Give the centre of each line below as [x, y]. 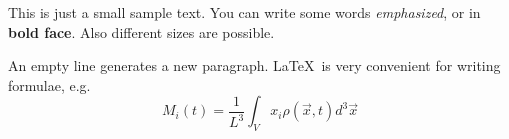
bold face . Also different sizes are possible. [141, 31]
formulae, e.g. [49, 84]
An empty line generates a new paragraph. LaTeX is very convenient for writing [254, 65]
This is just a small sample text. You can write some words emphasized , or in [244, 12]
